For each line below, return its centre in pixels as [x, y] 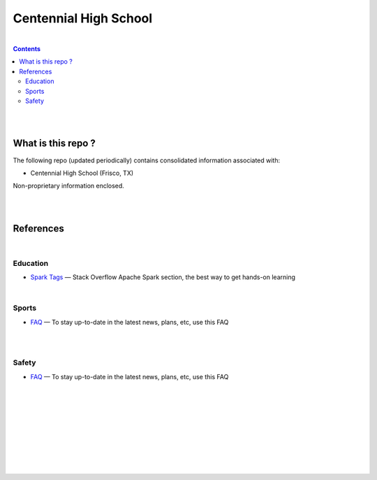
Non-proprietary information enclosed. [69, 186]
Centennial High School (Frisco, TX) [82, 173]
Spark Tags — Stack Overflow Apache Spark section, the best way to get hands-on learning [163, 277]
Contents [27, 48]
